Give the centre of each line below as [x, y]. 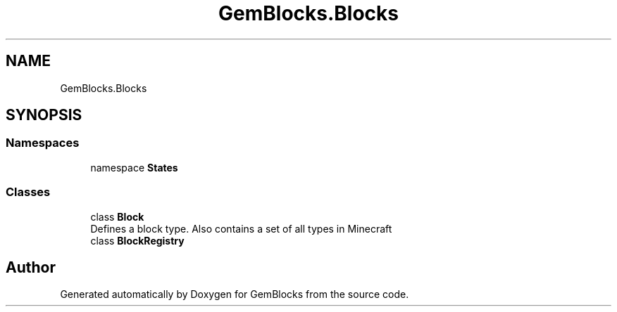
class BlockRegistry [137, 240]
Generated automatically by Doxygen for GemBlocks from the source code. [235, 294]
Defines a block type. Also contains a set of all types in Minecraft [241, 228]
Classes [28, 192]
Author [31, 267]
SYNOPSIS [44, 115]
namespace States [134, 167]
